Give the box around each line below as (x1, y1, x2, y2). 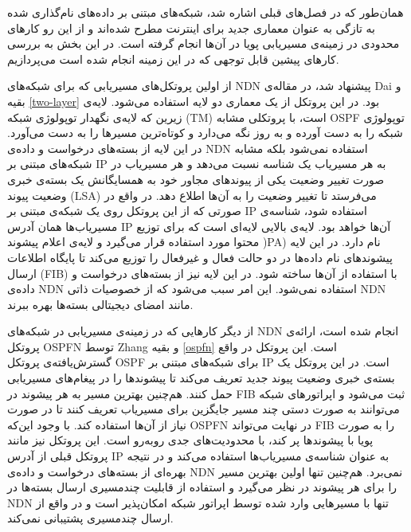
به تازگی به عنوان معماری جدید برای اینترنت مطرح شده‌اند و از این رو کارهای (7, 19, 375, 36)
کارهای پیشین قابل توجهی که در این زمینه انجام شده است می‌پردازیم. (7, 50, 339, 67)
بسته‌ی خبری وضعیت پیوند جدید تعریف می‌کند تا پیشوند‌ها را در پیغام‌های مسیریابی (7, 370, 395, 386)
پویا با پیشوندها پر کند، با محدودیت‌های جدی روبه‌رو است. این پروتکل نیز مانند (7, 432, 374, 448)
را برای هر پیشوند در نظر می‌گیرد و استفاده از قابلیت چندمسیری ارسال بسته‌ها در (7, 479, 397, 495)
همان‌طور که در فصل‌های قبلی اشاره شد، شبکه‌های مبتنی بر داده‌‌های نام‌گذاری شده (7, 4, 404, 20)
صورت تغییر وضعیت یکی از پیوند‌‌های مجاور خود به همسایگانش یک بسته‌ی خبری (7, 170, 385, 187)
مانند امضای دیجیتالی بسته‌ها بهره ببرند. (7, 295, 194, 312)
